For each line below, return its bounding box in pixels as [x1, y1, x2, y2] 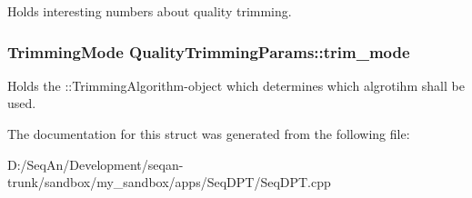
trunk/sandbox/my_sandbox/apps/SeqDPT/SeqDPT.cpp [7, 173, 331, 192]
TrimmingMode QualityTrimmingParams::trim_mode [7, 40, 410, 63]
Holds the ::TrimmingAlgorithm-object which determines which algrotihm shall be [7, 75, 465, 94]
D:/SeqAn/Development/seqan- [7, 154, 184, 173]
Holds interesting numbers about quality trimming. [7, 2, 292, 20]
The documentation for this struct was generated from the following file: [7, 124, 410, 143]
